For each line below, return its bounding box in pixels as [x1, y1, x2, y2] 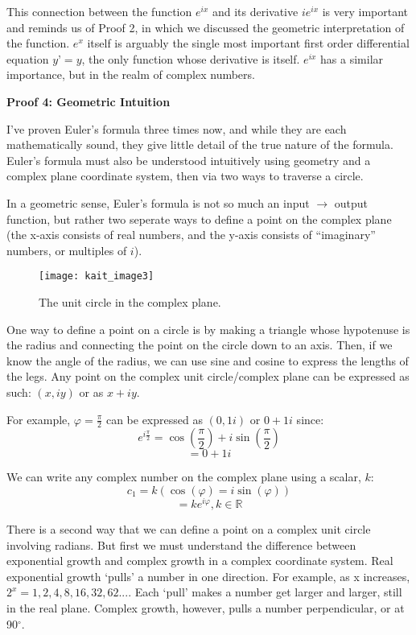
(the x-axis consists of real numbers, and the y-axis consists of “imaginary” [6, 226, 376, 243]
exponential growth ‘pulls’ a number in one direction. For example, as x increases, [6, 567, 410, 584]
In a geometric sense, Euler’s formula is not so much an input [6, 194, 310, 211]
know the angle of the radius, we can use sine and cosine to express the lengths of [6, 352, 409, 369]
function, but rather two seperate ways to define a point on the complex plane [6, 210, 392, 227]
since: [296, 410, 324, 427]
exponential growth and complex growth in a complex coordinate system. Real [6, 552, 393, 569]
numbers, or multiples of [6, 241, 127, 258]
